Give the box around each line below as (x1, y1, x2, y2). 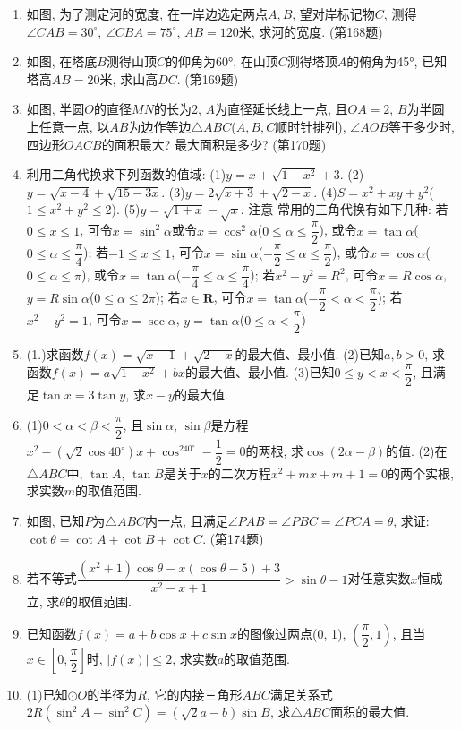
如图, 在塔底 (26, 52, 98, 71)
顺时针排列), (275, 116, 346, 135)
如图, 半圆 (26, 99, 85, 118)
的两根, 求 (245, 442, 304, 460)
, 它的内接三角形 (146, 684, 243, 703)
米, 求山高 (99, 69, 158, 88)
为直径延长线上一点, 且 (214, 99, 348, 118)
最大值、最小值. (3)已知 (197, 363, 335, 382)
